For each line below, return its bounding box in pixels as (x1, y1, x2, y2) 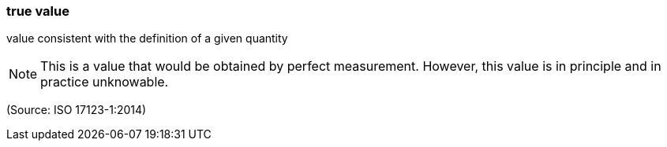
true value (6, 3, 69, 19)
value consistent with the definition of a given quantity (6, 31, 288, 46)
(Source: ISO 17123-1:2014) (6, 103, 147, 117)
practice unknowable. (40, 74, 169, 90)
